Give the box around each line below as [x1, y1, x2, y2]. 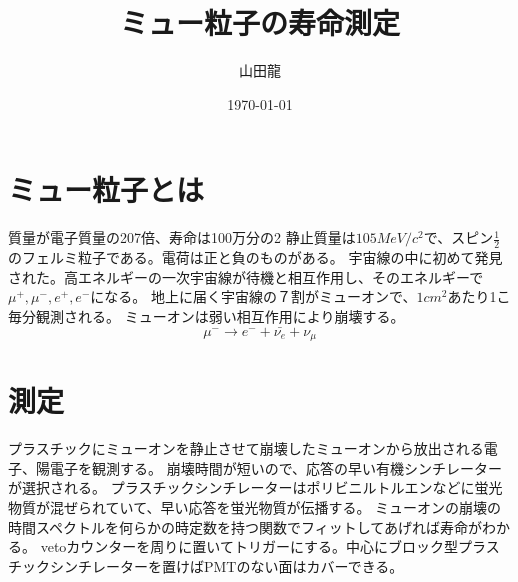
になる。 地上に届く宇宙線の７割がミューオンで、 [90, 286, 417, 307]
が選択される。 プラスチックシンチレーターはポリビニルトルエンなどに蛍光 [8, 477, 503, 498]
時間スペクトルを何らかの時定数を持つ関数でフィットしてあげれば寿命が [8, 516, 482, 537]
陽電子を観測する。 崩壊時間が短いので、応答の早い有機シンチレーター [35, 457, 503, 478]
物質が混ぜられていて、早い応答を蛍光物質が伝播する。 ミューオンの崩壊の [8, 497, 502, 518]
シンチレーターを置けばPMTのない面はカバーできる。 [49, 555, 404, 576]
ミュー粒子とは [8, 169, 205, 210]
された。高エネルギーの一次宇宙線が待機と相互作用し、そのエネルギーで [8, 266, 484, 287]
